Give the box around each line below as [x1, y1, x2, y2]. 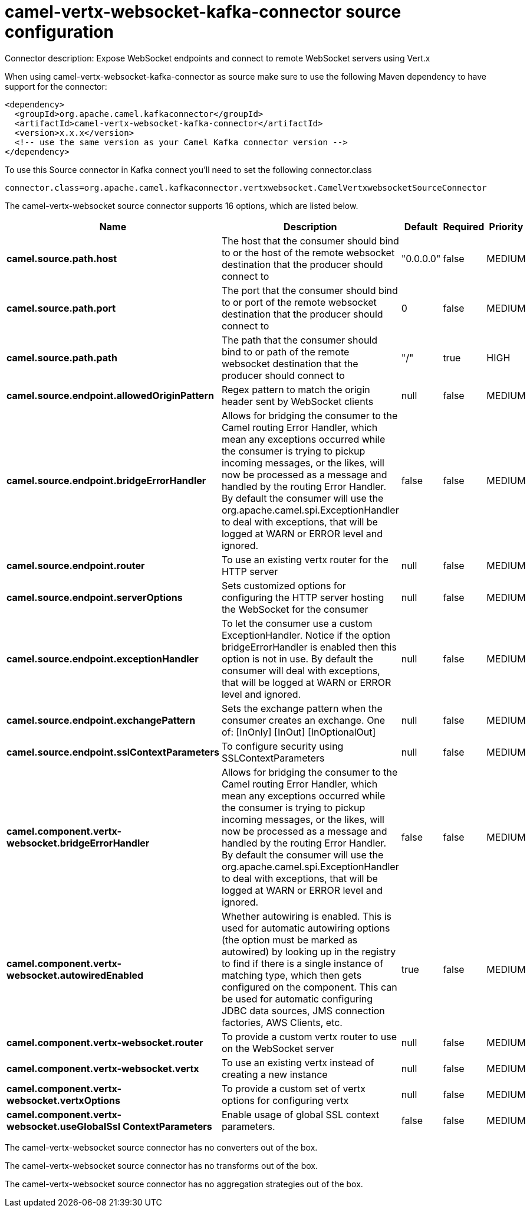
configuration [5, 22, 114, 42]
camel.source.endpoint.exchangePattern [6, 714, 196, 726]
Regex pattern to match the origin [221, 383, 370, 396]
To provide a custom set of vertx [221, 1082, 366, 1095]
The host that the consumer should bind [221, 234, 399, 247]
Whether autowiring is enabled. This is [221, 910, 392, 922]
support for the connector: [5, 81, 107, 92]
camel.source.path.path [6, 351, 117, 364]
